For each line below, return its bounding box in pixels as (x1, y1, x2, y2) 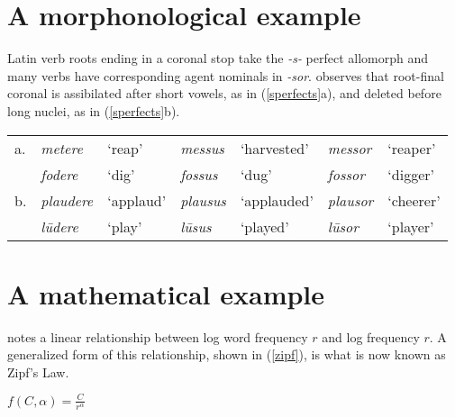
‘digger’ (387, 163, 434, 185)
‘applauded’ (240, 189, 314, 211)
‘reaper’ (387, 137, 436, 159)
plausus (180, 189, 226, 211)
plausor (327, 189, 374, 211)
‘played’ (240, 215, 289, 237)
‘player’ (387, 215, 434, 237)
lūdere (41, 215, 78, 237)
